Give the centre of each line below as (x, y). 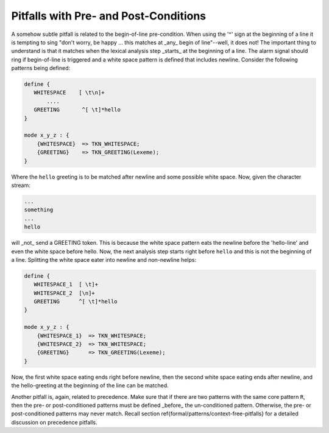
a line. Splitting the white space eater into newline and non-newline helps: (104, 259)
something (39, 210)
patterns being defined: (41, 68)
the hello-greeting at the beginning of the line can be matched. (90, 385)
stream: (21, 185)
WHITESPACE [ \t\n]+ (69, 93)
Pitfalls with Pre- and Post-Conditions (109, 16)
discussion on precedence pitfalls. (54, 422)
